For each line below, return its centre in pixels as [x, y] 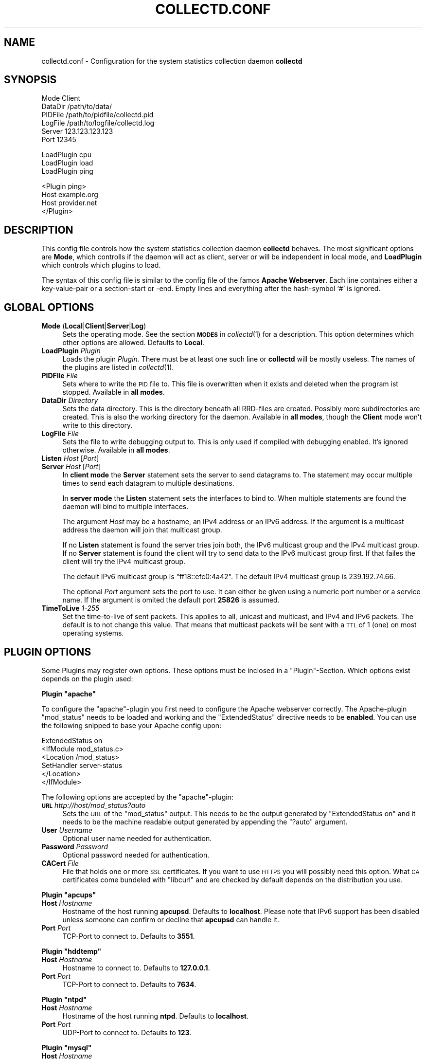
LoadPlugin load [67, 163]
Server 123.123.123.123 [77, 131]
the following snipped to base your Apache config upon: [132, 725]
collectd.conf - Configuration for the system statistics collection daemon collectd [172, 61]
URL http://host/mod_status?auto [94, 805]
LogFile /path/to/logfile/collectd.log [98, 123]
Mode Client [61, 98]
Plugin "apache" [69, 694]
